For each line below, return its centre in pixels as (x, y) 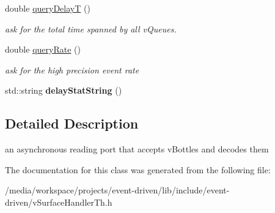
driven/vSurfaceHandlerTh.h (59, 202)
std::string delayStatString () (64, 90)
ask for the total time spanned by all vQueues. (91, 28)
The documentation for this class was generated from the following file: (138, 169)
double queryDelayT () (48, 8)
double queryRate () (43, 49)
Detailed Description (72, 123)
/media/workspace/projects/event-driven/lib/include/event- (117, 190)
